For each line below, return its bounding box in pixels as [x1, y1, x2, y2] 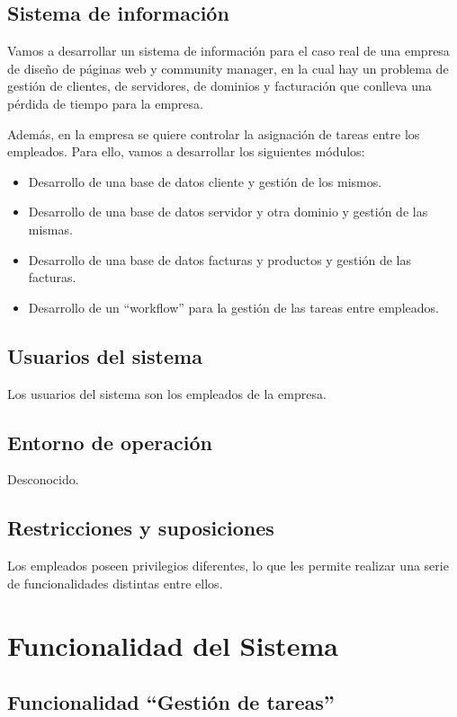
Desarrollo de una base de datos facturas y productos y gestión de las [28, 250, 411, 269]
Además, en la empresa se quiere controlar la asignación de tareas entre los [7, 124, 420, 143]
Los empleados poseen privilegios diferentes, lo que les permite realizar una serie [7, 556, 449, 575]
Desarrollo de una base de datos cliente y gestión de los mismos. [28, 172, 382, 190]
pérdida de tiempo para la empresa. [7, 93, 203, 112]
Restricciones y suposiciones [7, 514, 274, 542]
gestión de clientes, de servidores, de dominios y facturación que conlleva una [7, 76, 432, 95]
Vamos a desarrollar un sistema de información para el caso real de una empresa [7, 41, 450, 60]
